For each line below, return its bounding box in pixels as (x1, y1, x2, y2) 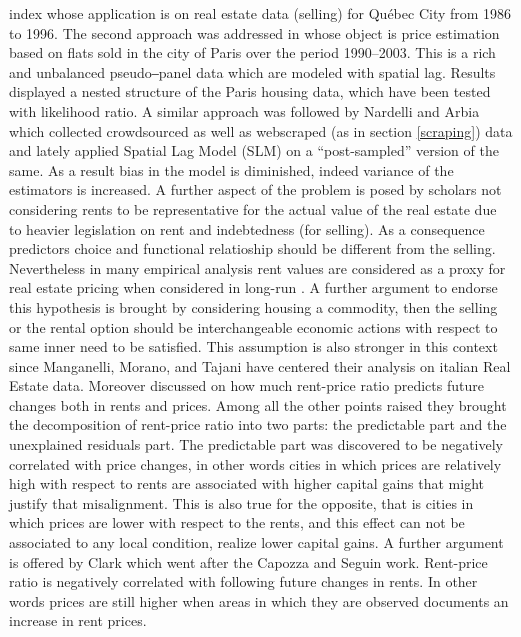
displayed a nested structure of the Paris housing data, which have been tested (9, 81, 491, 102)
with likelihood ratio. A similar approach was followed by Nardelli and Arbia (9, 100, 480, 121)
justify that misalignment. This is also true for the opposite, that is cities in (9, 492, 474, 513)
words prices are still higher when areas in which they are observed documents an (9, 590, 509, 611)
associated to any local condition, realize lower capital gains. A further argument (9, 532, 504, 553)
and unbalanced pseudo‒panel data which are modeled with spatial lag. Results (9, 61, 496, 82)
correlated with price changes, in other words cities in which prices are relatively (9, 453, 502, 474)
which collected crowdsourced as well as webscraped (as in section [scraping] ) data (9, 120, 513, 141)
